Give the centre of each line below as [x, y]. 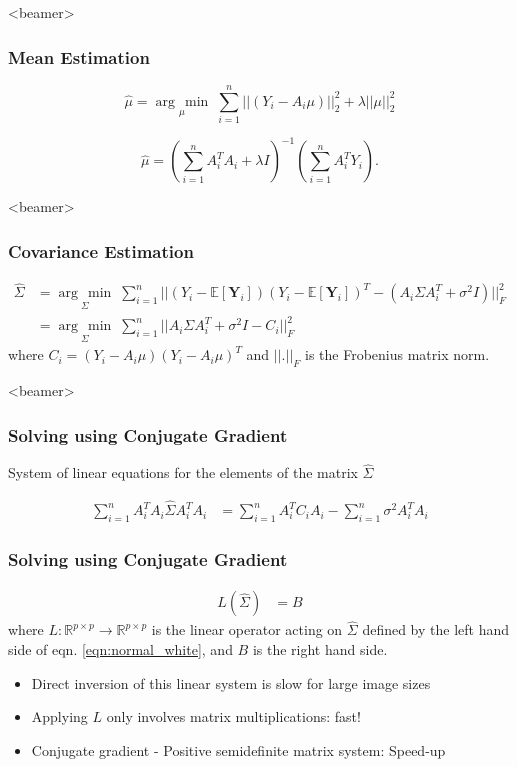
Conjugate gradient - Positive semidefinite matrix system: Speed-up [238, 749]
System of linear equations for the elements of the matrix [183, 472]
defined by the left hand [436, 629]
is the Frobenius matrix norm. [397, 354]
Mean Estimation [79, 56]
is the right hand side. [320, 649]
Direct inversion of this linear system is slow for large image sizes [231, 682]
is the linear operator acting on [247, 629]
